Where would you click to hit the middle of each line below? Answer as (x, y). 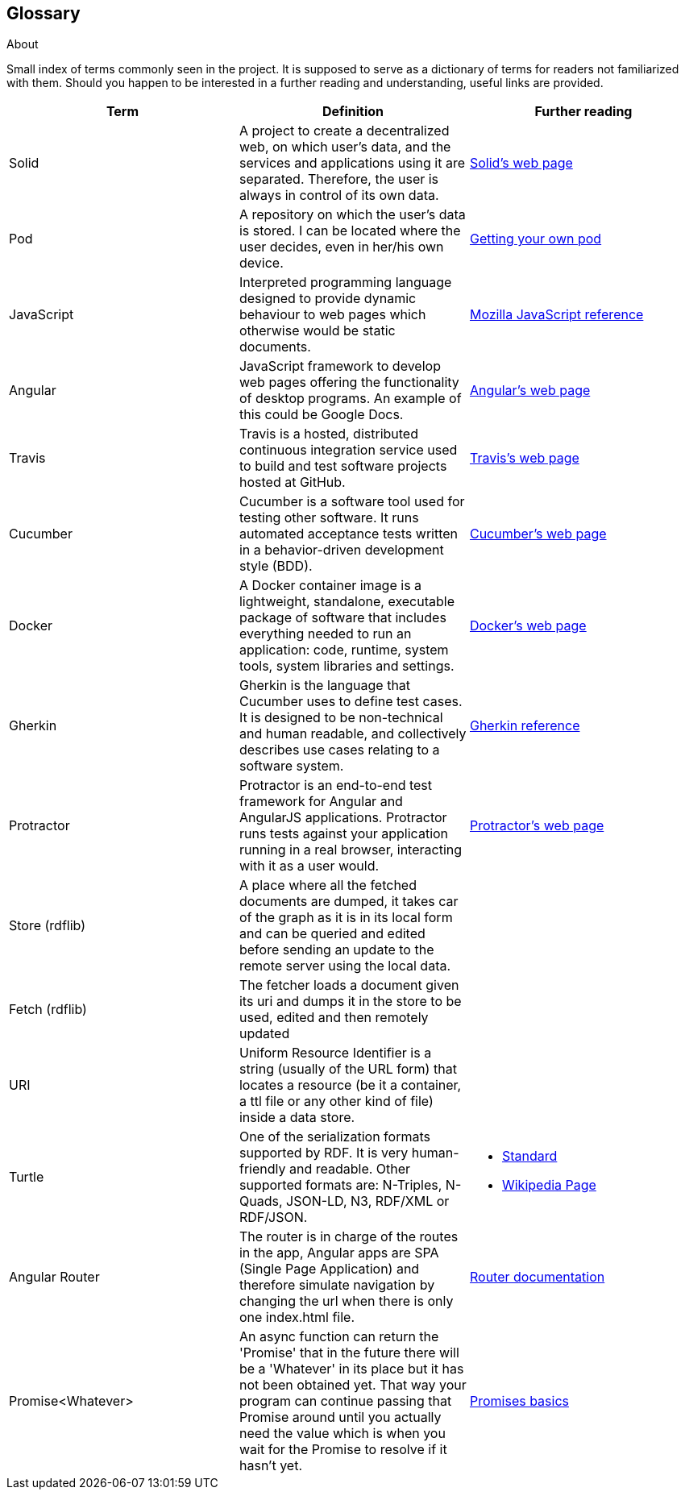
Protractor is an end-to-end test (336, 785)
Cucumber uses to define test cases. (351, 702)
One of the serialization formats (334, 1137)
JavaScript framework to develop (340, 366)
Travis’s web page (524, 458)
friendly (262, 1169)
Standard (529, 1156)
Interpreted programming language (345, 283)
